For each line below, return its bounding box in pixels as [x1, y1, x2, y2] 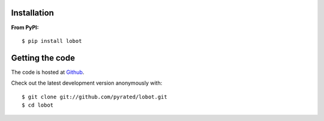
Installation [11, 8, 54, 18]
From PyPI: [11, 24, 39, 31]
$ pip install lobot [22, 38, 82, 44]
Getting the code [11, 52, 75, 63]
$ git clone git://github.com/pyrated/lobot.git [22, 93, 167, 100]
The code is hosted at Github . [11, 69, 85, 76]
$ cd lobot [22, 101, 54, 108]
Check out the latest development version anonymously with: [11, 79, 163, 86]
